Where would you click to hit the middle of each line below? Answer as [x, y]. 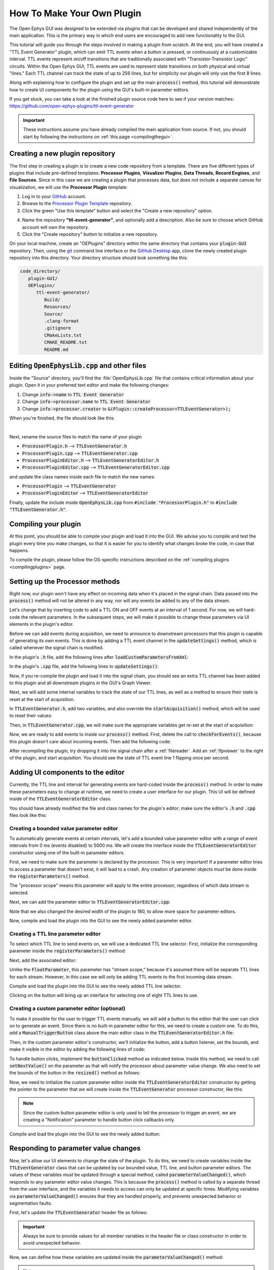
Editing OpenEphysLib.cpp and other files [78, 366]
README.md [56, 350]
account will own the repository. [56, 227]
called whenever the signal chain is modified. [57, 648]
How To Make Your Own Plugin [75, 13]
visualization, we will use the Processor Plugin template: [68, 187]
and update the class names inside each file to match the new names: [82, 477]
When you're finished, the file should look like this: [62, 418]
